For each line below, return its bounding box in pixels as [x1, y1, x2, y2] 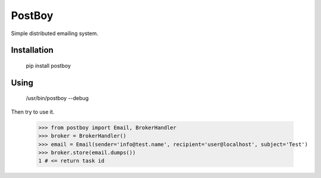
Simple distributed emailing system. [11, 30, 99, 37]
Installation [11, 45, 53, 55]
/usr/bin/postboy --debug [26, 95, 89, 102]
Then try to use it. [11, 108, 55, 115]
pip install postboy [26, 62, 71, 69]
